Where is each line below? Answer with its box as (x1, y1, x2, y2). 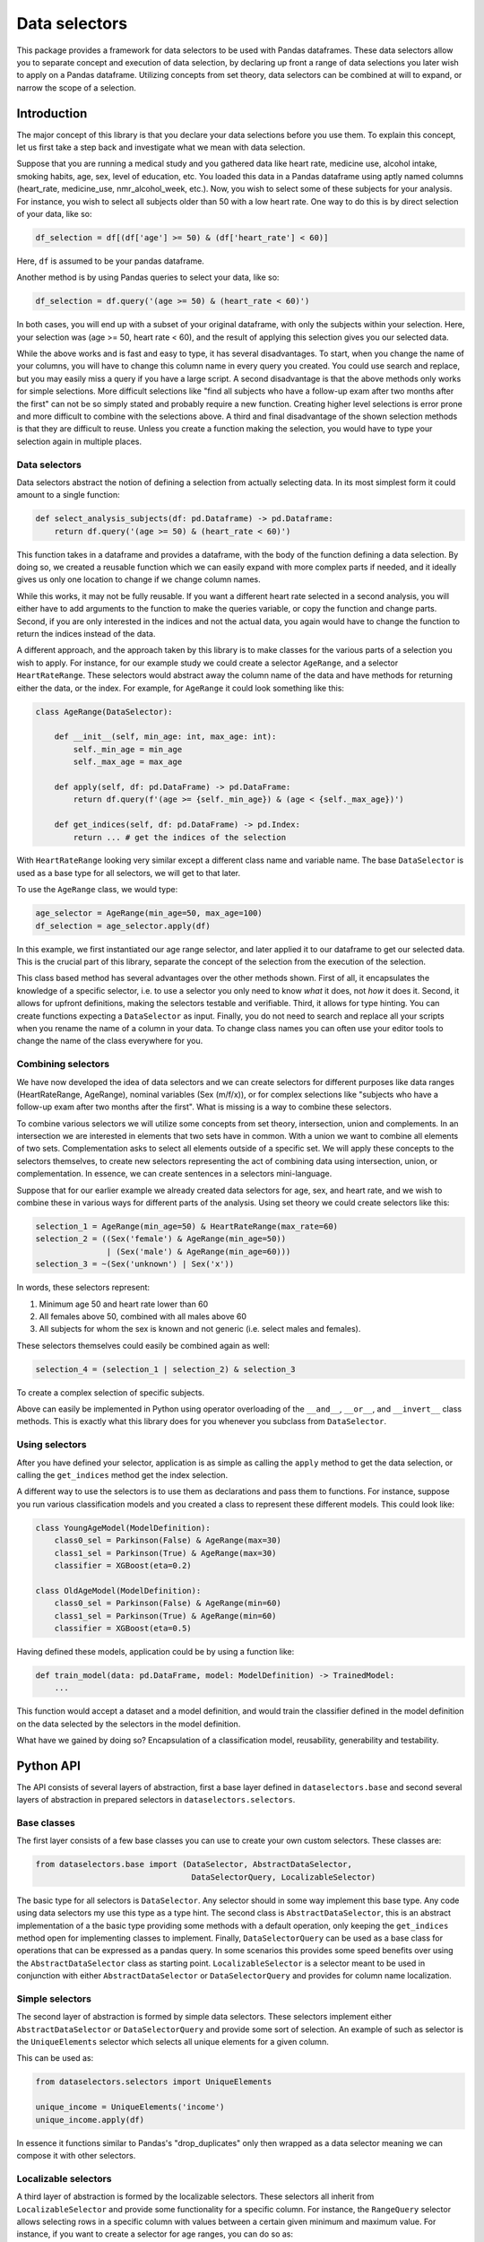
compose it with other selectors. (16, 2151, 136, 2160)
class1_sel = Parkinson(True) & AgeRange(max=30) (54, 1548, 277, 1558)
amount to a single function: (16, 490, 120, 500)
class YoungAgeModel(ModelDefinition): (35, 1523, 211, 1533)
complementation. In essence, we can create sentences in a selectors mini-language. (16, 1169, 333, 1179)
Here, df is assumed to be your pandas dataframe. (16, 256, 205, 266)
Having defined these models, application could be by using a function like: (16, 1646, 295, 1656)
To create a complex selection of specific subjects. (16, 1386, 205, 1398)
